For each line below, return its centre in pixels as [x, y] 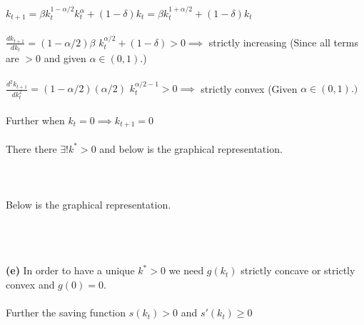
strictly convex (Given [249, 88]
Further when [35, 120]
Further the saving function [66, 312]
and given [65, 58]
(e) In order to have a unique [70, 270]
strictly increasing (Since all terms [283, 42]
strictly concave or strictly [298, 270]
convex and [30, 284]
